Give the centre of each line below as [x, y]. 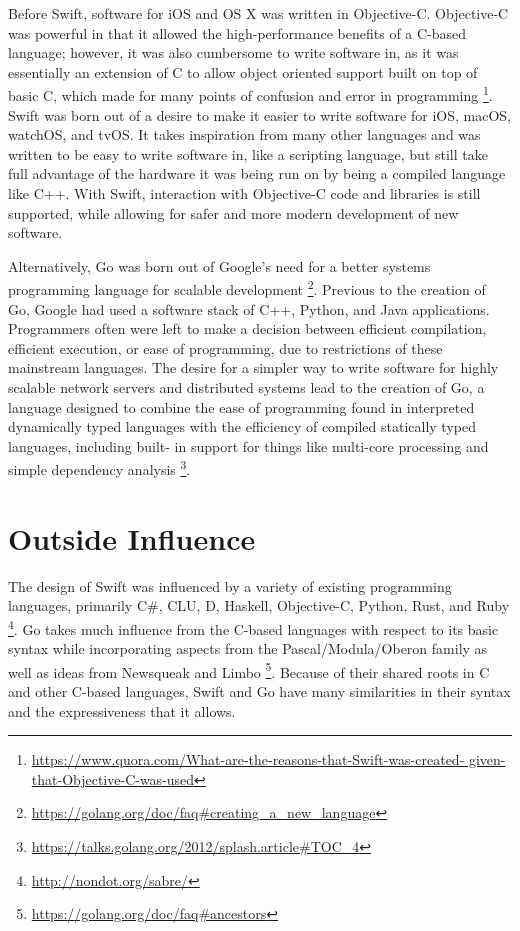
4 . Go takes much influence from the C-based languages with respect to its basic [253, 627]
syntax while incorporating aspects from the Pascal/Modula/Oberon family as [248, 648]
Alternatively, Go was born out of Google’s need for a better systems [219, 265]
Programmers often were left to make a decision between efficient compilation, [247, 328]
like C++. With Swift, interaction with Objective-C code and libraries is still [244, 193]
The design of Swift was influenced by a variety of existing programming [230, 585]
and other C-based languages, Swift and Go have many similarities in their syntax [259, 691]
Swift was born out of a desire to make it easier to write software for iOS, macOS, [259, 114]
